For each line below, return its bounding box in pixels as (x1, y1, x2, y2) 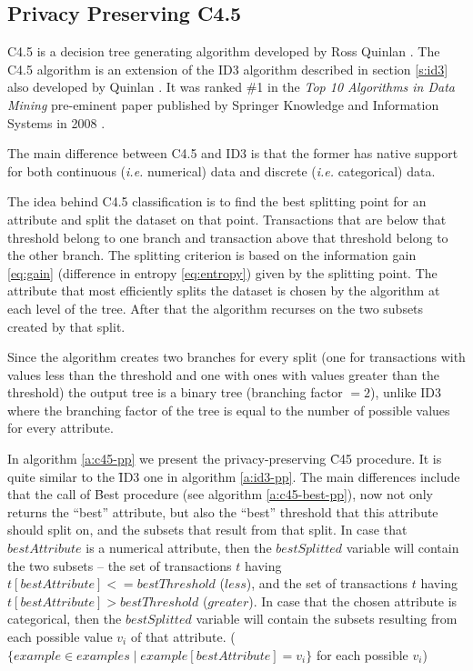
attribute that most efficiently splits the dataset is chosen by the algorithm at (7, 281, 440, 300)
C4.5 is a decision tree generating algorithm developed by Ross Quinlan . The (7, 42, 440, 61)
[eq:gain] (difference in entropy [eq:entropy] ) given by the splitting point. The (7, 263, 438, 282)
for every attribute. (7, 418, 114, 437)
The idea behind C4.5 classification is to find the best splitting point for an (7, 192, 427, 211)
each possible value (7, 627, 113, 646)
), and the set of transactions (246, 574, 408, 593)
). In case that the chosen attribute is (248, 591, 458, 610)
